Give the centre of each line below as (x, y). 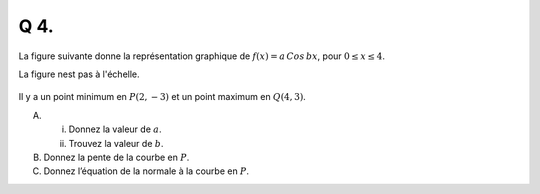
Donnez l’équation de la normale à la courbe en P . (146, 171)
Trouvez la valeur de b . (116, 143)
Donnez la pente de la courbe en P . (116, 157)
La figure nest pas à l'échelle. (79, 74)
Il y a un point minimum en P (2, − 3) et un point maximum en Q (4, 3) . (162, 97)
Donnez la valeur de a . (115, 129)
